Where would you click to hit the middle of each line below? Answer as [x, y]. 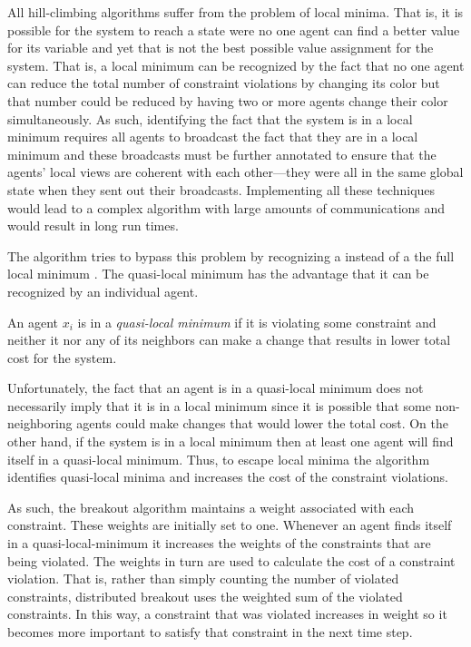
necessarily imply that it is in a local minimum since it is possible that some [219, 405]
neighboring [40, 423]
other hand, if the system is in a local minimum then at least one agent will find [231, 441]
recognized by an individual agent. [103, 291]
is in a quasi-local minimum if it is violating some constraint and [257, 322]
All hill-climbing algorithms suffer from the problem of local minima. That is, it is [235, 12]
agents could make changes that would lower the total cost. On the [263, 423]
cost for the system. [62, 357]
